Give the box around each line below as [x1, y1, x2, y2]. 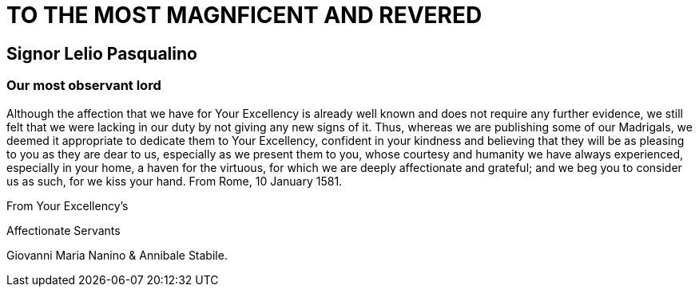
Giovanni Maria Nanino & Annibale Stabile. [6, 248, 228, 262]
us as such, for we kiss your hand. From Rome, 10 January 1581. [6, 174, 343, 188]
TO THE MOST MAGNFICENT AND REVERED [6, 2, 483, 29]
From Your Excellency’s [6, 198, 129, 213]
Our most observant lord [6, 77, 161, 94]
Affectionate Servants [6, 223, 121, 237]
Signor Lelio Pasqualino [6, 43, 197, 64]
